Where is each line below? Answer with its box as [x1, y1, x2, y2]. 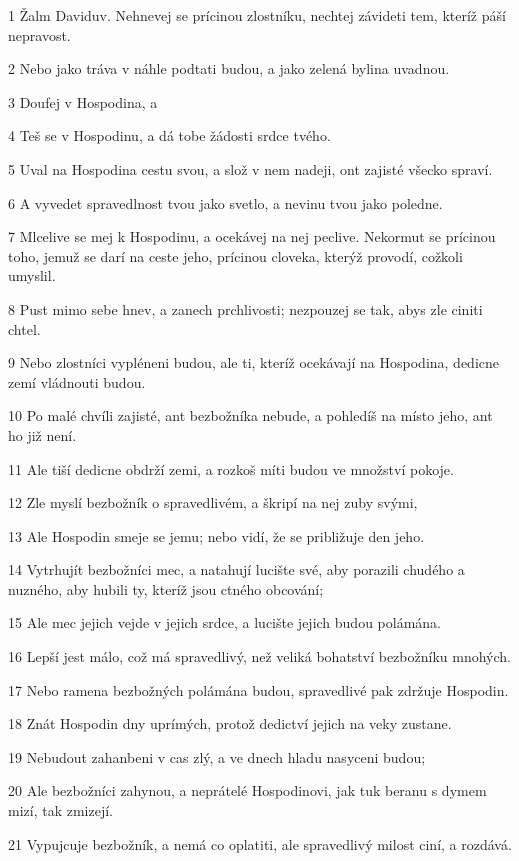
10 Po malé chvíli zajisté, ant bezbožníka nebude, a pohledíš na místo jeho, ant [8, 405, 493, 426]
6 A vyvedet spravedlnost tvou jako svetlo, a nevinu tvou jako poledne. [8, 192, 443, 213]
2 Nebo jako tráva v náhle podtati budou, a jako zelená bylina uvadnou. [8, 58, 450, 79]
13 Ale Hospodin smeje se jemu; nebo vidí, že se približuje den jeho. [8, 525, 425, 546]
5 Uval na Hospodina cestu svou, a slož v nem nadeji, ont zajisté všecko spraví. [8, 158, 493, 179]
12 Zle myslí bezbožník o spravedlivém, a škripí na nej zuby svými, [8, 492, 418, 513]
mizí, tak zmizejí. [8, 800, 113, 821]
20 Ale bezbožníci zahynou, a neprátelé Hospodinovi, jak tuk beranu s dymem [8, 780, 487, 801]
